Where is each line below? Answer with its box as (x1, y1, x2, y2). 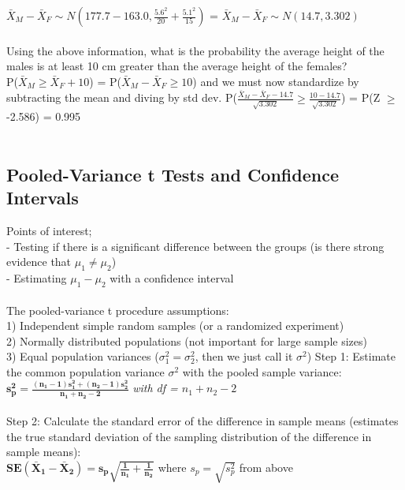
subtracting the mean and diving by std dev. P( (6, 89, 237, 106)
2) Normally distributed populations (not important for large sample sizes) (6, 332, 367, 349)
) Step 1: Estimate (307, 348, 396, 365)
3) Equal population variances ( (6, 348, 159, 365)
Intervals (6, 185, 79, 210)
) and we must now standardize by (192, 73, 359, 89)
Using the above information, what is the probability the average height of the (6, 42, 385, 58)
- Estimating (6, 270, 67, 286)
